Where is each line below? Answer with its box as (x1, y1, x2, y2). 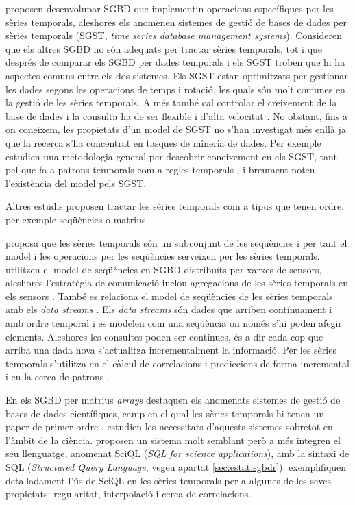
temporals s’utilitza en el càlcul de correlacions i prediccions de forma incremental (5, 356, 350, 370)
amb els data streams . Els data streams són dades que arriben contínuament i (5, 302, 332, 317)
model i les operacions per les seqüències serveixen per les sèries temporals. (5, 249, 320, 263)
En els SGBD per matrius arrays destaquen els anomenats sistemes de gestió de (5, 393, 341, 407)
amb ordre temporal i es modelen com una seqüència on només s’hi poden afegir (5, 316, 342, 330)
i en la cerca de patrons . (5, 369, 110, 384)
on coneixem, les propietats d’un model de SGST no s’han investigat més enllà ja (5, 122, 346, 136)
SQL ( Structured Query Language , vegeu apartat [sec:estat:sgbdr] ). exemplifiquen (5, 460, 347, 473)
